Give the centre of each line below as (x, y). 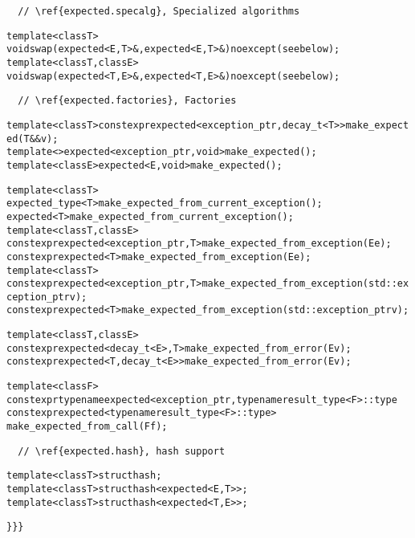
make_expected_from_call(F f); (87, 427)
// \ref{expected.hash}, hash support (122, 451)
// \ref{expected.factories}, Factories (127, 101)
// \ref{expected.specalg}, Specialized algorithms (159, 11)
